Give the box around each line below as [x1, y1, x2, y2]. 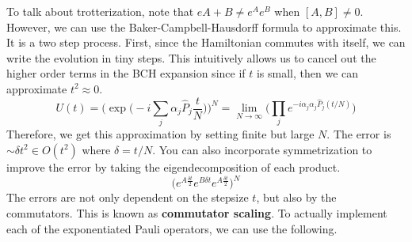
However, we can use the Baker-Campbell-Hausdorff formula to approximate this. [6, 18, 402, 35]
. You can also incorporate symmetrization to [152, 141, 372, 157]
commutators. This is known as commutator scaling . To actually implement [6, 205, 387, 221]
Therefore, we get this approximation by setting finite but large [6, 126, 315, 142]
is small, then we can [256, 65, 359, 81]
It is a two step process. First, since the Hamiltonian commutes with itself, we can [6, 34, 406, 51]
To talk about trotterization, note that [6, 3, 194, 19]
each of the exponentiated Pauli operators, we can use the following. [6, 220, 338, 236]
